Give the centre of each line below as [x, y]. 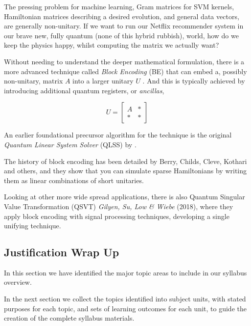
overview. [18, 282]
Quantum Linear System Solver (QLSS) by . [70, 144]
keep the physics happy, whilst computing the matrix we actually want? [112, 45]
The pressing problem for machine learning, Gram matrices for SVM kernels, [119, 6]
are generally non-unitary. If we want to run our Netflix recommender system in [124, 26]
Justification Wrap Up [62, 252]
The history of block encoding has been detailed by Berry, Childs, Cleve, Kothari [125, 161]
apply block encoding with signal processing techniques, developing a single [117, 216]
